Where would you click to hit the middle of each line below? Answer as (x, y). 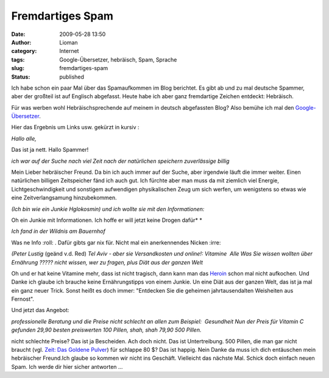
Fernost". (23, 299)
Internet (69, 51)
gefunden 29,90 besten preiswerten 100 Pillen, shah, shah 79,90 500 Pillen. (106, 330)
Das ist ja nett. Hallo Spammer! (50, 150)
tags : (18, 59)
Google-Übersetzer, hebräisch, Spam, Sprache (118, 59)
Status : (21, 77)
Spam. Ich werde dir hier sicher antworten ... (67, 366)
